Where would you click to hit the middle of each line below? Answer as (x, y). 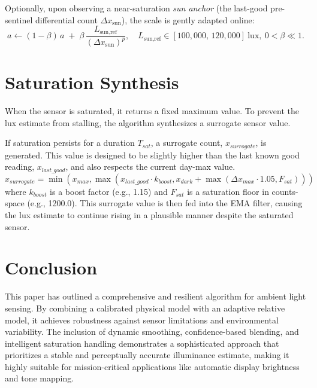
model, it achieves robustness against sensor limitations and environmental (142, 320)
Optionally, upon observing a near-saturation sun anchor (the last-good (136, 8)
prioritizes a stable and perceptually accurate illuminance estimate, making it (147, 355)
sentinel (19, 19)
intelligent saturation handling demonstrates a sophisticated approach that (142, 343)
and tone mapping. (40, 378)
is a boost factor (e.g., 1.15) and (109, 191)
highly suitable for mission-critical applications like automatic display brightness (152, 366)
